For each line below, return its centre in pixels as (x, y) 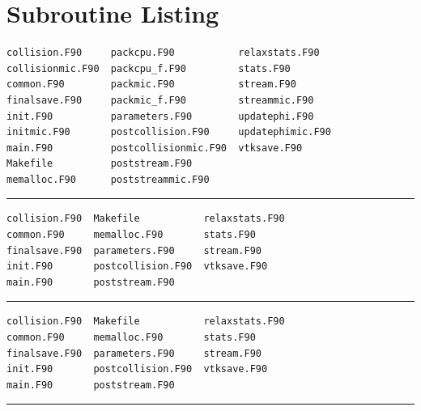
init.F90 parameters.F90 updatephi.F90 (160, 116)
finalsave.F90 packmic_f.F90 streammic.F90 (160, 100)
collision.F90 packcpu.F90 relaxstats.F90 (163, 53)
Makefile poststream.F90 (100, 164)
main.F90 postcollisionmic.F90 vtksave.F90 (155, 148)
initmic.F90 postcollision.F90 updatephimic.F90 (169, 132)
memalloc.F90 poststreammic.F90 (108, 179)
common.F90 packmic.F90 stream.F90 (151, 85)
